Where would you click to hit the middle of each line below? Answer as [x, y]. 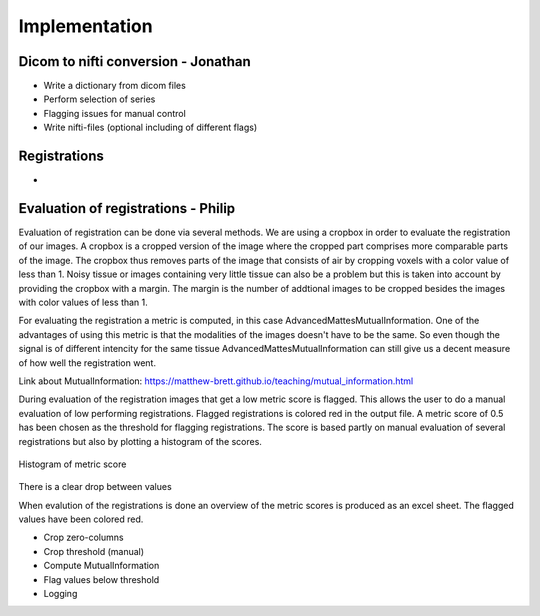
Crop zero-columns [83, 537]
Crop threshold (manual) [94, 551]
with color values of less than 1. [83, 302]
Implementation [86, 26]
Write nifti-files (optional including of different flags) [150, 127]
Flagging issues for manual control [115, 113]
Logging [60, 594]
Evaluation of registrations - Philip [127, 208]
